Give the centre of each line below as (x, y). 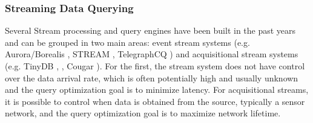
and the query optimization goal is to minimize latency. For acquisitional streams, (157, 90)
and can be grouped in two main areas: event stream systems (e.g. (127, 42)
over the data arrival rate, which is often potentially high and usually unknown (152, 77)
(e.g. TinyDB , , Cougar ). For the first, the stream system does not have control (155, 66)
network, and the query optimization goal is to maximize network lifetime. (143, 113)
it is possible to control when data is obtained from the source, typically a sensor (155, 101)
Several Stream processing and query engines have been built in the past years (150, 30)
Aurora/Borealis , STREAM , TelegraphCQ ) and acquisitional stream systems (152, 54)
